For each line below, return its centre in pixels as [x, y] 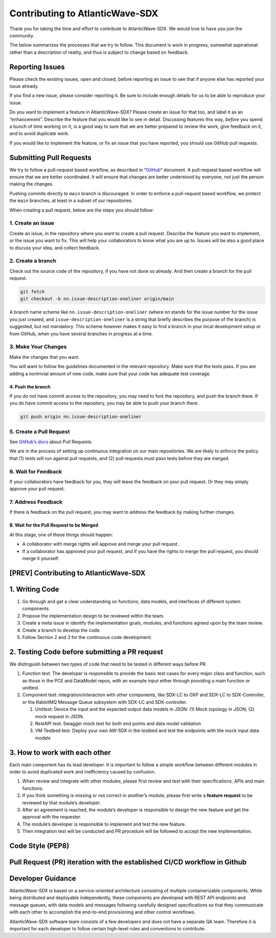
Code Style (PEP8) [39, 846]
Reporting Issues [37, 67]
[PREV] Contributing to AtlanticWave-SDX [77, 573]
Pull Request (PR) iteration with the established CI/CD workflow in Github [128, 862]
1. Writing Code [34, 589]
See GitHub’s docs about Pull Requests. [51, 442]
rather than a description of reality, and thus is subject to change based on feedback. [99, 52]
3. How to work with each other [60, 752]
